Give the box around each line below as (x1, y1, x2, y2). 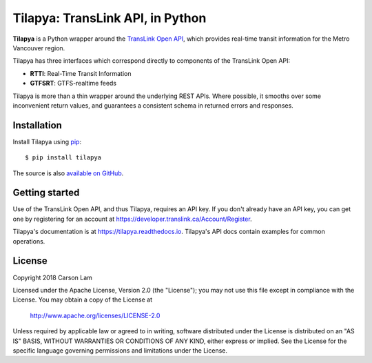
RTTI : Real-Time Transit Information (30, 69, 132, 77)
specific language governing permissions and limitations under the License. (12, 346, 227, 355)
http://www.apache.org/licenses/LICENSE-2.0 (30, 311, 161, 320)
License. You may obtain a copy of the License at (12, 295, 153, 304)
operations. (12, 237, 45, 245)
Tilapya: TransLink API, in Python (12, 10, 207, 26)
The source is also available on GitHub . (12, 169, 124, 177)
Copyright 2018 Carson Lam (12, 273, 93, 282)
